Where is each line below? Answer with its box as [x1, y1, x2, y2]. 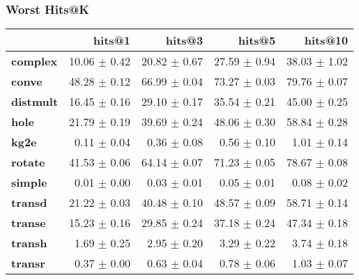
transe [11, 215, 46, 231]
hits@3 [165, 32, 204, 49]
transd [11, 194, 47, 211]
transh [11, 235, 47, 251]
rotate [11, 154, 45, 171]
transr [11, 255, 45, 272]
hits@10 [304, 32, 349, 49]
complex [11, 53, 58, 70]
